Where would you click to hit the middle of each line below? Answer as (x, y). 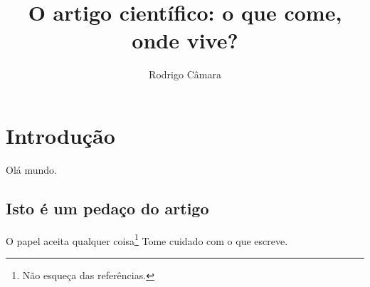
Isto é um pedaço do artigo (107, 208)
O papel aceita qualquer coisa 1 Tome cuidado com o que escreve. (147, 239)
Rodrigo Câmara (185, 74)
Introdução (60, 135)
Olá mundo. (31, 169)
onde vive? (185, 40)
